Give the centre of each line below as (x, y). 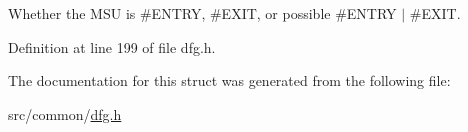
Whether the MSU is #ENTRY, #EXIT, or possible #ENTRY (202, 13)
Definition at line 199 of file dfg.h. (112, 46)
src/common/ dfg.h (65, 113)
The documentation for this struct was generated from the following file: (229, 80)
